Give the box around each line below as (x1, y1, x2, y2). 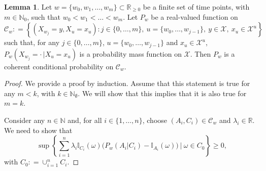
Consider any (4, 115, 45, 125)
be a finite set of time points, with (143, 2, 250, 12)
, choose (142, 115, 168, 125)
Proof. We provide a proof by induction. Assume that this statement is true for (4, 78, 250, 89)
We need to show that (4, 124, 73, 135)
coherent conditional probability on (4, 61, 114, 71)
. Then (190, 48, 211, 59)
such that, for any (4, 37, 60, 48)
